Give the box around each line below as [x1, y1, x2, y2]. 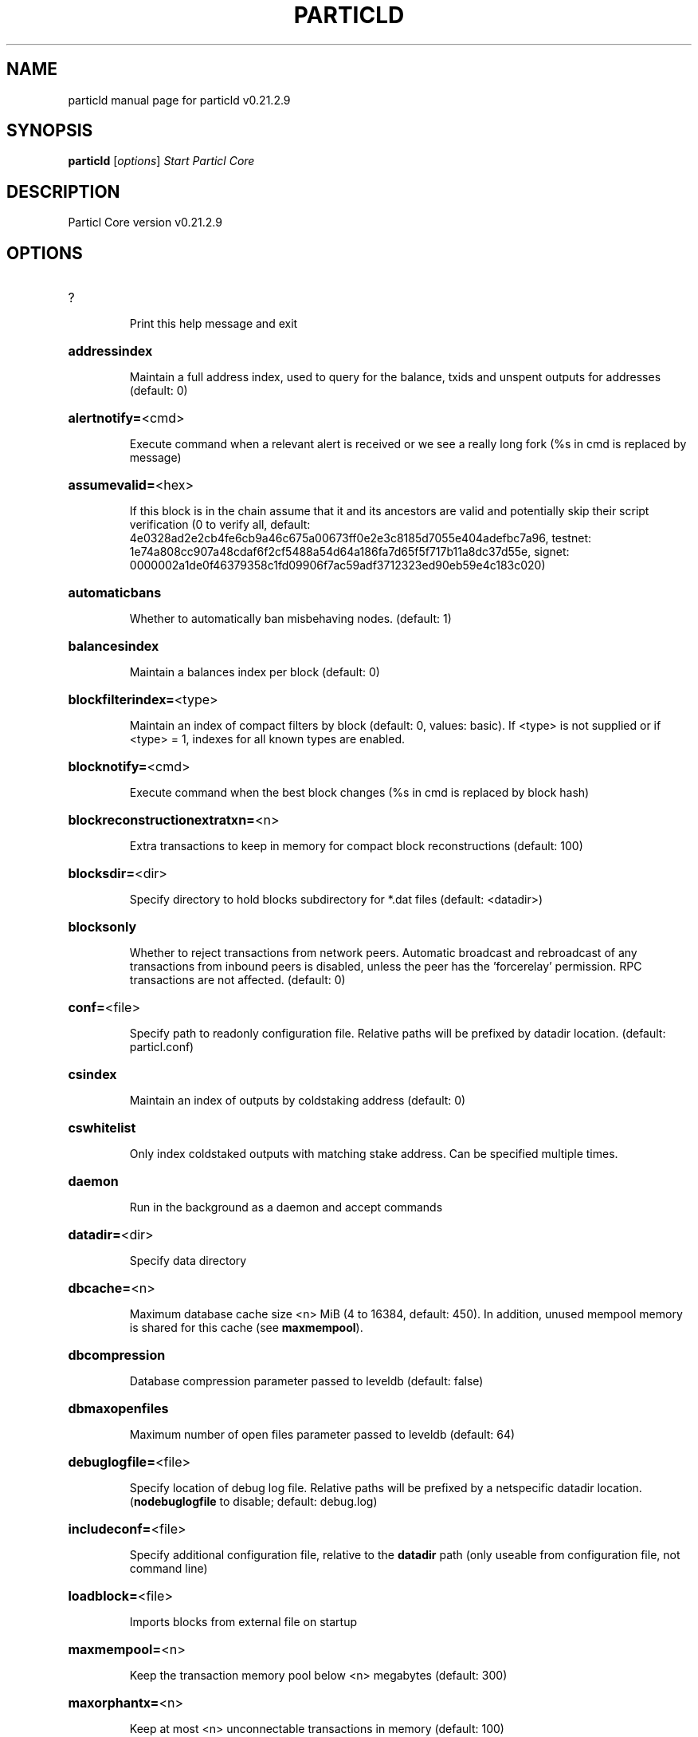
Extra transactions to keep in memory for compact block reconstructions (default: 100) [129, 839, 583, 853]
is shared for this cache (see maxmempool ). [129, 1321, 363, 1335]
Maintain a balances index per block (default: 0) [129, 665, 380, 679]
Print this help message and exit [129, 317, 298, 331]
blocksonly [68, 919, 137, 935]
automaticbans [68, 585, 162, 601]
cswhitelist [68, 1120, 136, 1136]
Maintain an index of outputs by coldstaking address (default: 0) [129, 1093, 466, 1108]
